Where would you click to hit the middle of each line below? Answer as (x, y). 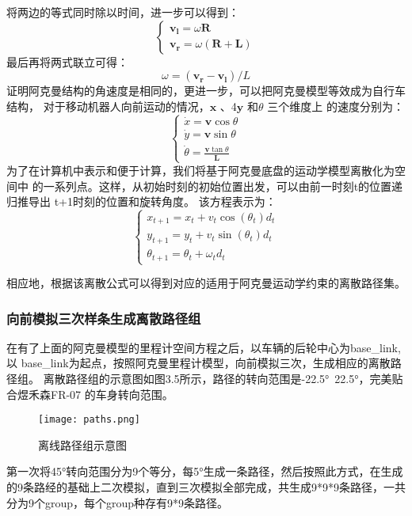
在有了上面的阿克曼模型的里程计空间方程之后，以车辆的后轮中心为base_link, (204, 347)
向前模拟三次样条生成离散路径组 (104, 318)
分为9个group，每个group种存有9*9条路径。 (118, 502)
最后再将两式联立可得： (67, 61)
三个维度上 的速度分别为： (336, 106)
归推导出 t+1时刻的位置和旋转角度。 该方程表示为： (141, 201)
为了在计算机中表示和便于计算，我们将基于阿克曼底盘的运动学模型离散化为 (200, 170)
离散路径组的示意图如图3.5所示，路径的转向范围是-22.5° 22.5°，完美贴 (223, 379)
